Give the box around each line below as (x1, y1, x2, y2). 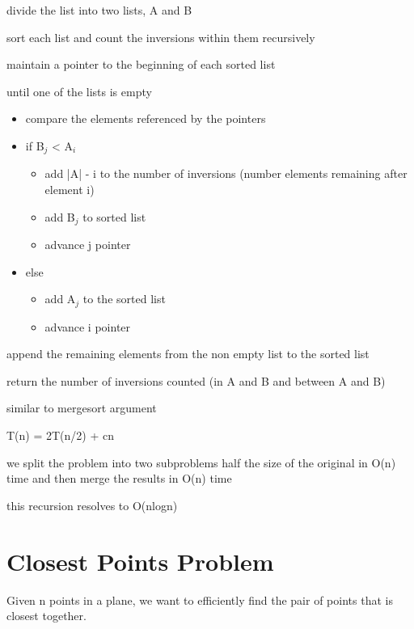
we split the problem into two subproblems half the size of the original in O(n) (6, 454, 396, 471)
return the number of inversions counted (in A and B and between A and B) (6, 372, 386, 389)
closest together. (6, 607, 87, 624)
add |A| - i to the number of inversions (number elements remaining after (44, 165, 408, 182)
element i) (44, 181, 95, 198)
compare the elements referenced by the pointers (25, 110, 266, 127)
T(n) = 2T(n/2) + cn (6, 427, 114, 444)
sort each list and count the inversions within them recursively (6, 28, 315, 45)
